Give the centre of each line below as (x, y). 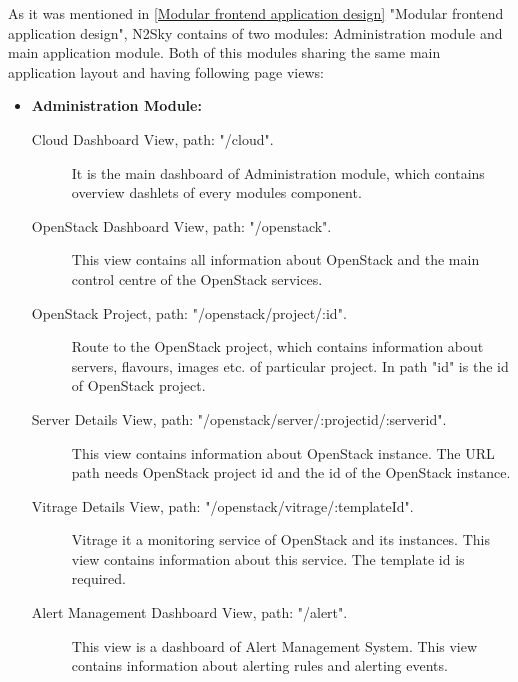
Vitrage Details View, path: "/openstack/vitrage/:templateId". (222, 505)
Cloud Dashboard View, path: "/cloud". (152, 138)
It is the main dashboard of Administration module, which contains (278, 172)
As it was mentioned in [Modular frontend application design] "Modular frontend (256, 13)
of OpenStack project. (138, 385)
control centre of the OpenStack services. (197, 278)
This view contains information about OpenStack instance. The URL (283, 452)
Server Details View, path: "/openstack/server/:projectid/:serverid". (239, 418)
